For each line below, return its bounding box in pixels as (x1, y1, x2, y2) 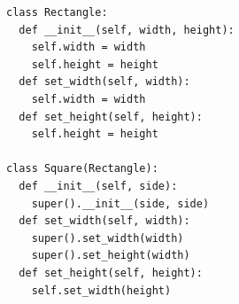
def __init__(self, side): (19, 179, 178, 192)
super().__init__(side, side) (31, 197, 210, 210)
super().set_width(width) (31, 231, 184, 245)
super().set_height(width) (31, 249, 190, 262)
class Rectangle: (6, 6, 108, 19)
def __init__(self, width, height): (19, 23, 235, 36)
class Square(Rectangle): (6, 162, 158, 175)
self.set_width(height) (31, 284, 172, 297)
